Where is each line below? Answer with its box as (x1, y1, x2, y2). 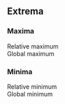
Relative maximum (7, 42, 59, 51)
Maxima (7, 26, 35, 36)
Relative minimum (7, 83, 57, 91)
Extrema (7, 6, 44, 17)
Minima (7, 67, 33, 76)
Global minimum (7, 89, 53, 98)
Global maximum (7, 49, 55, 58)
